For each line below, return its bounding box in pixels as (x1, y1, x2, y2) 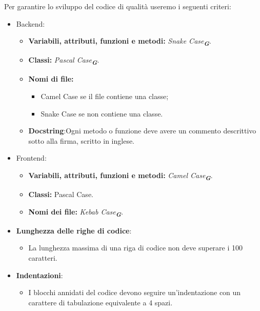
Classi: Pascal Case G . (28, 54, 99, 67)
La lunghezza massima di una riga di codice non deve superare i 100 (28, 242, 243, 253)
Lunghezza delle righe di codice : (16, 225, 132, 236)
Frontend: (16, 152, 47, 163)
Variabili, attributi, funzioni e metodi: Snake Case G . (28, 35, 211, 48)
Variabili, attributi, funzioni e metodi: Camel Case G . (28, 170, 213, 182)
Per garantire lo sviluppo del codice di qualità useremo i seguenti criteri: (4, 1, 231, 11)
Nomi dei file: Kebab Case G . (28, 206, 124, 219)
